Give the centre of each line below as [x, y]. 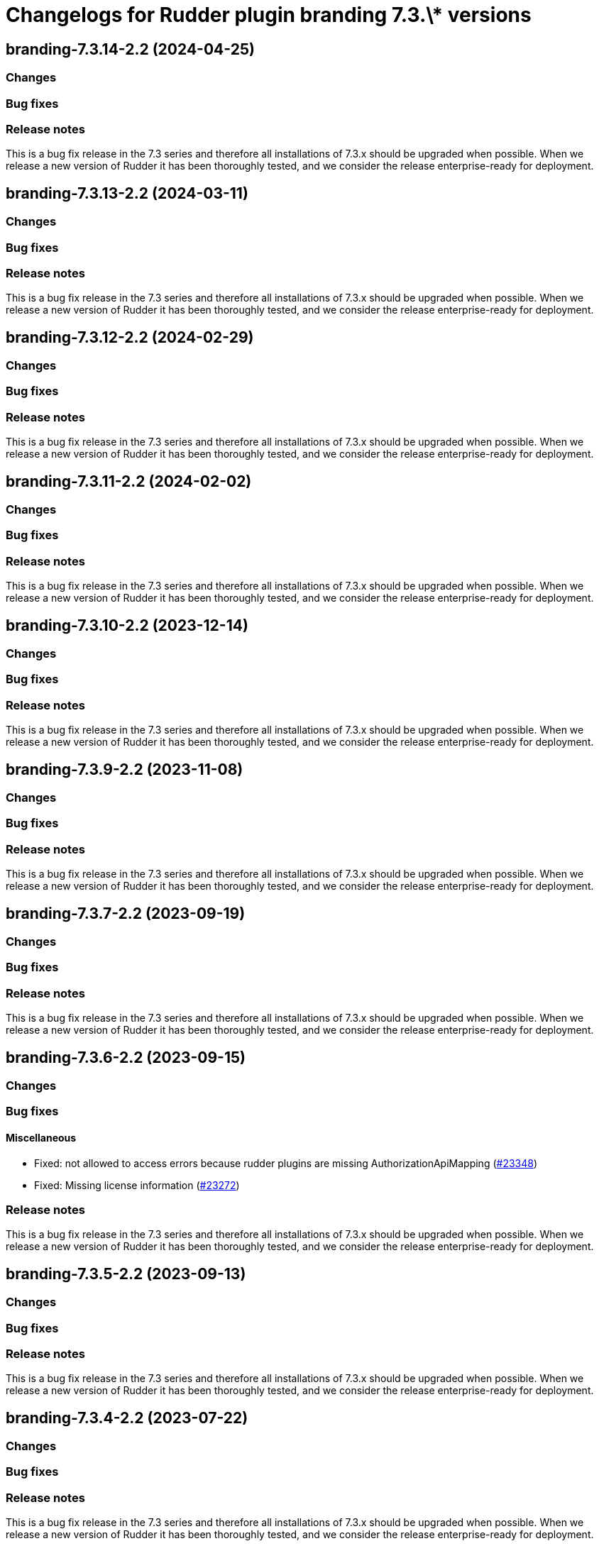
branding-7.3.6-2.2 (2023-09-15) [126, 1057]
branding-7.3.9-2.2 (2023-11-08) [125, 769]
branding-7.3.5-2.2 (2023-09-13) [126, 1274]
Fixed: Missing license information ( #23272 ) [137, 1185]
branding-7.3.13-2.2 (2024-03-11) [127, 193]
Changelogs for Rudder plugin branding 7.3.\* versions [269, 15]
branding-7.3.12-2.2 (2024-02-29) [130, 337]
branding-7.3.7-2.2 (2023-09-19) [126, 913]
